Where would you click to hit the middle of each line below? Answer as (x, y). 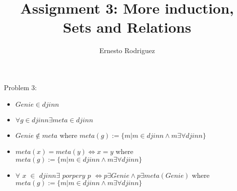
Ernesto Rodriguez (127, 50)
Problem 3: (21, 87)
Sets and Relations (127, 27)
